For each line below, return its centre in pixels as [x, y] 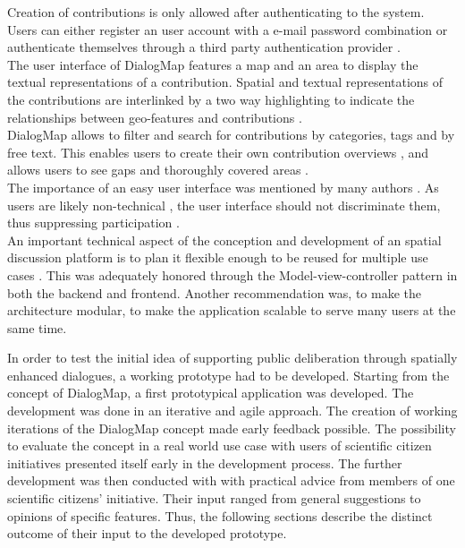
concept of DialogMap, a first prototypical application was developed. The [211, 393]
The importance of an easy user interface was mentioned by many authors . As [223, 187]
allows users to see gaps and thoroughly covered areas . [158, 170]
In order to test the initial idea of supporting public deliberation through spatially [232, 358]
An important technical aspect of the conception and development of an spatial [224, 240]
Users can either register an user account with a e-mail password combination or [228, 29]
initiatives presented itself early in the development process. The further [205, 462]
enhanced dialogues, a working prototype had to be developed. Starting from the [228, 375]
